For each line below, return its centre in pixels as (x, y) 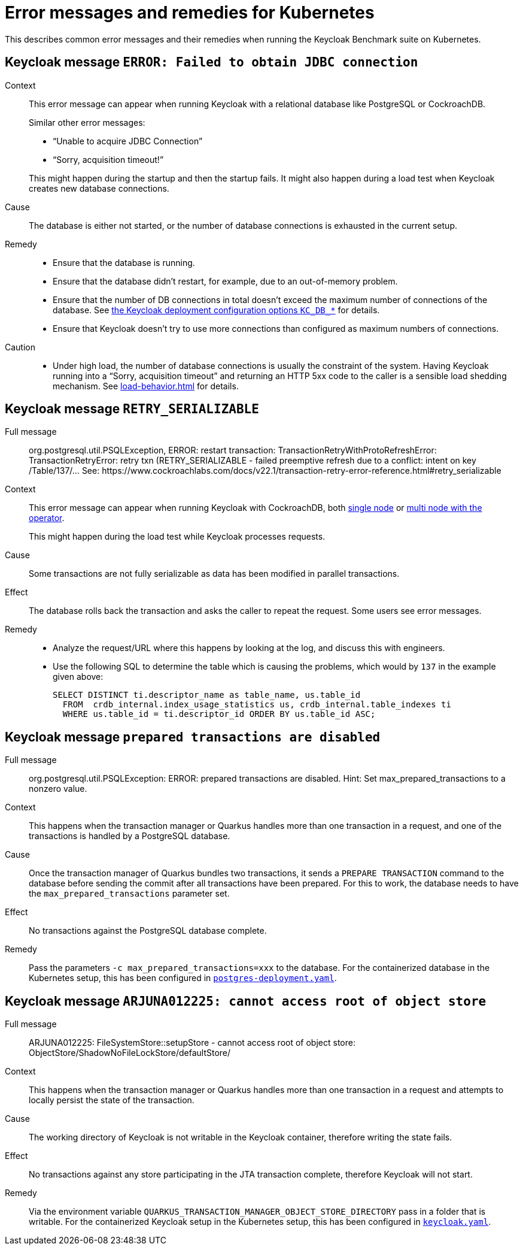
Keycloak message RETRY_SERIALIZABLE (132, 409)
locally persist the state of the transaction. (112, 1100)
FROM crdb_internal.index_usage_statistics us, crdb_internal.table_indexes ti (257, 705)
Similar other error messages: (87, 122)
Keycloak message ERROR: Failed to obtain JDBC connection (212, 62)
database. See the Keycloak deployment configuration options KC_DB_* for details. (216, 310)
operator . (47, 518)
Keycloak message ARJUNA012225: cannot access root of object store (246, 1001)
